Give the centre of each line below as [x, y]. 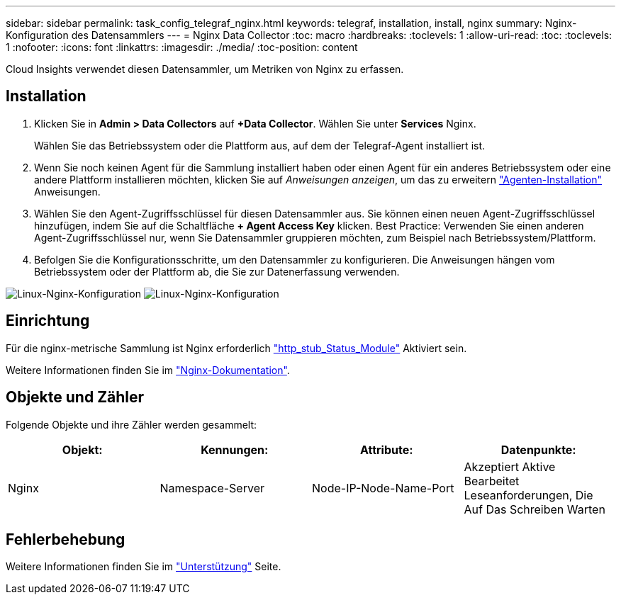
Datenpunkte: [538, 449]
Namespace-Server [212, 488]
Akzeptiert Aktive [510, 466]
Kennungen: [235, 449]
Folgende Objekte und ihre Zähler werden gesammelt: [132, 424]
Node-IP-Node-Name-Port [383, 488]
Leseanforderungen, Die [528, 495]
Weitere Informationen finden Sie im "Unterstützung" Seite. [144, 567]
